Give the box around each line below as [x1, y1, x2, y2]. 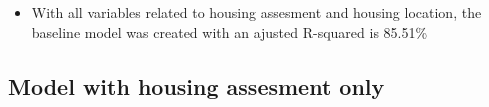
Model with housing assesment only [8, 70, 385, 101]
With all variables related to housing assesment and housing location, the [31, 2, 482, 22]
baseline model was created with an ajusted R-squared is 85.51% [31, 21, 428, 42]
